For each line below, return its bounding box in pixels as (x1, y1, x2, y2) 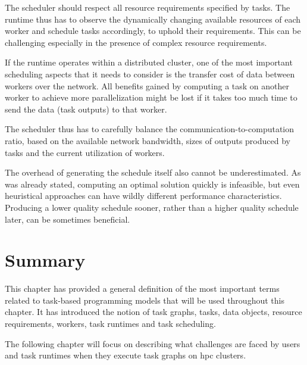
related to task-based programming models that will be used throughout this (5, 294, 284, 306)
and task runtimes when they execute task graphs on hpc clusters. (5, 349, 246, 361)
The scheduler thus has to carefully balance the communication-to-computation (5, 123, 295, 135)
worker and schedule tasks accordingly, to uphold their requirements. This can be (5, 24, 301, 37)
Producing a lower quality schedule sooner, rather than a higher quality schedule (5, 201, 299, 213)
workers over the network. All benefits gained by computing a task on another (5, 79, 289, 92)
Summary (5, 248, 86, 272)
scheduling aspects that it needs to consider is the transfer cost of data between (5, 67, 295, 80)
